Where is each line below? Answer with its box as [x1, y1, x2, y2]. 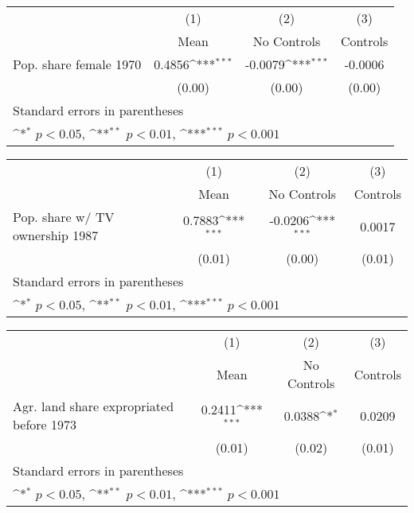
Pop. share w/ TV [13, 208, 115, 226]
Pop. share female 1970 [13, 55, 142, 73]
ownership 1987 [13, 226, 99, 244]
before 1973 [13, 415, 77, 433]
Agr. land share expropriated [13, 397, 174, 415]
